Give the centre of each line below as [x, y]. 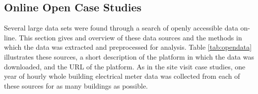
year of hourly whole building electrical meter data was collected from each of [122, 76]
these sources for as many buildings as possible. [76, 85]
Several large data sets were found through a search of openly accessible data [121, 28]
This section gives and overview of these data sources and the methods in [130, 37]
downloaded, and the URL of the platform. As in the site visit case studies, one [125, 66]
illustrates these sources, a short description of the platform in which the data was [129, 56]
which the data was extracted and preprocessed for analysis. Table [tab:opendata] [128, 47]
